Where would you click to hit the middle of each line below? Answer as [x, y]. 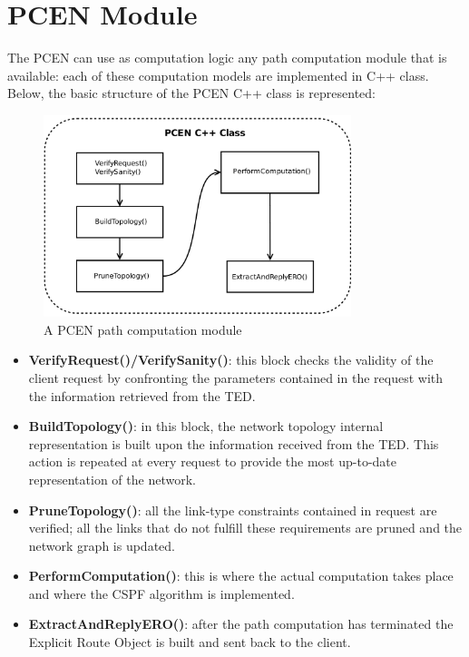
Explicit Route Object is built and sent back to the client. [190, 642]
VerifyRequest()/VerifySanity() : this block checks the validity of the [231, 360]
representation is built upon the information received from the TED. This [234, 443]
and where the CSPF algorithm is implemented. [161, 593]
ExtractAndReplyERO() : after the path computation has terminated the [241, 624]
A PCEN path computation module [143, 329]
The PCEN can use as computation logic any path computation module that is [227, 58]
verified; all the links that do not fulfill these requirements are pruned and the [245, 528]
